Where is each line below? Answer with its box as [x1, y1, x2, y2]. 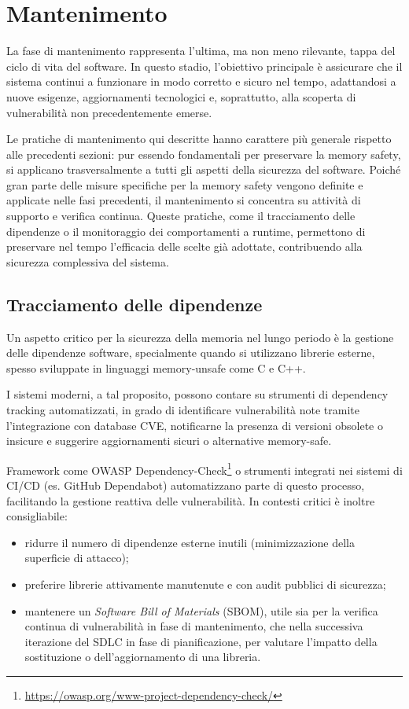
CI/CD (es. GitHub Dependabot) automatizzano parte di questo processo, [6, 477, 365, 494]
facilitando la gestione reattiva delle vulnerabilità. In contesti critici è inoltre [6, 492, 375, 509]
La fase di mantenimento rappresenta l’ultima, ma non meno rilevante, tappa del [6, 42, 396, 59]
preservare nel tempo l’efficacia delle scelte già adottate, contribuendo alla [6, 238, 363, 255]
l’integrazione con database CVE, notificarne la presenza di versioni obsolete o [6, 417, 383, 433]
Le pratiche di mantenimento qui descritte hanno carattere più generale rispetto [6, 130, 392, 147]
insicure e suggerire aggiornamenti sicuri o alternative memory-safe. [6, 432, 332, 449]
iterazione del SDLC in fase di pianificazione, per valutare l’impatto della [24, 633, 378, 649]
